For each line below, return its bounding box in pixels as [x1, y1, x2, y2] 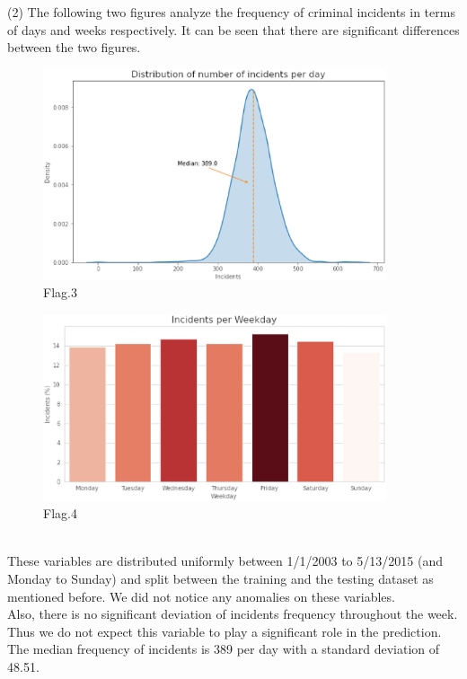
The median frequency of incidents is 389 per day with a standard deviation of [7, 639, 440, 658]
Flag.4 [43, 504, 77, 523]
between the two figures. [7, 38, 141, 57]
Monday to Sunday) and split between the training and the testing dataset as [7, 569, 434, 588]
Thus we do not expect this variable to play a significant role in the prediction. [7, 622, 442, 640]
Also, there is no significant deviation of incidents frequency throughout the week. [7, 604, 458, 623]
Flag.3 [43, 283, 77, 302]
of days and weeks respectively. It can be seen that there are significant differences [7, 20, 460, 39]
